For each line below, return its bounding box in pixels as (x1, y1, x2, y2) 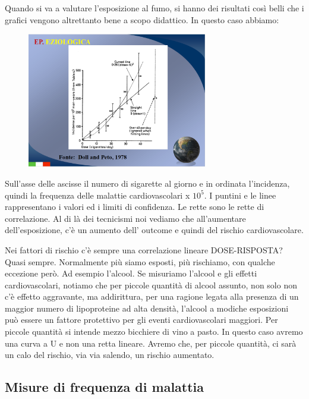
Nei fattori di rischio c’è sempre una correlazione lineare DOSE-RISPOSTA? (5, 243, 283, 256)
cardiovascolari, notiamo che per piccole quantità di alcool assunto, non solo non (5, 278, 297, 291)
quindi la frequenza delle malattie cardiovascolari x (5, 188, 190, 201)
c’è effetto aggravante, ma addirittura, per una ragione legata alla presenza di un (5, 290, 299, 303)
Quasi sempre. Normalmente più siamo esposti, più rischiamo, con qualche (5, 255, 275, 268)
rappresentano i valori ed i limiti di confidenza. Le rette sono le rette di (5, 200, 264, 213)
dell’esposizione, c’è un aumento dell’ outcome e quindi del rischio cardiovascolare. (5, 224, 304, 236)
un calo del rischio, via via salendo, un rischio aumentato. (5, 348, 215, 361)
